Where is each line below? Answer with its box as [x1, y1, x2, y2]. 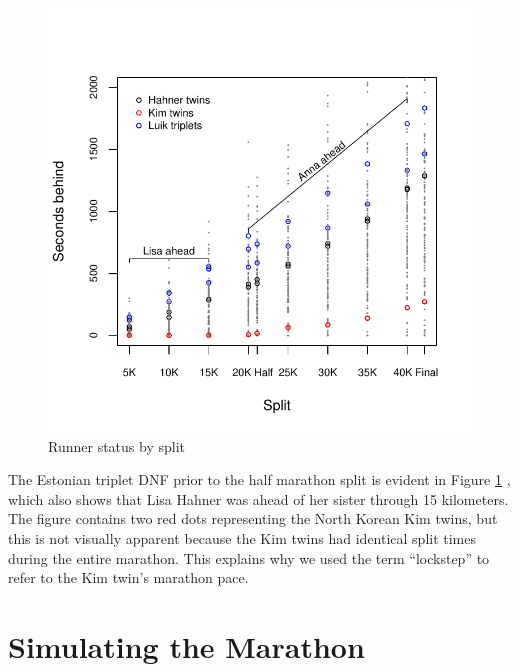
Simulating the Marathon [8, 625, 365, 666]
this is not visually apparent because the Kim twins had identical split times [8, 527, 477, 548]
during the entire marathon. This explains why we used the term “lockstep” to [8, 547, 490, 568]
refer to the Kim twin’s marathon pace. [8, 567, 249, 588]
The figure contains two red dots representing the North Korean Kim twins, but [8, 508, 498, 529]
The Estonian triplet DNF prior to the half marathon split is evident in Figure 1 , [8, 469, 511, 490]
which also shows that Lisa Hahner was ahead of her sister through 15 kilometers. [8, 488, 509, 509]
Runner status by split [48, 435, 185, 456]
